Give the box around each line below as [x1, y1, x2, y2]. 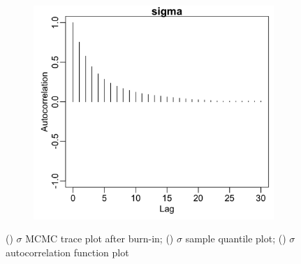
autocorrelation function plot [6, 244, 129, 259]
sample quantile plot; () [185, 231, 286, 246]
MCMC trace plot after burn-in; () [25, 231, 174, 246]
